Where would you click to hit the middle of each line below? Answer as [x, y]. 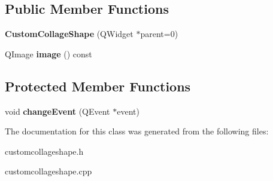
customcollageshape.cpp [48, 171]
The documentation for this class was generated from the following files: [137, 131]
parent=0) [159, 34]
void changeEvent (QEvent [57, 111]
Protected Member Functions [98, 86]
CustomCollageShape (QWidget [69, 34]
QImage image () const [48, 53]
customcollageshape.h [44, 151]
